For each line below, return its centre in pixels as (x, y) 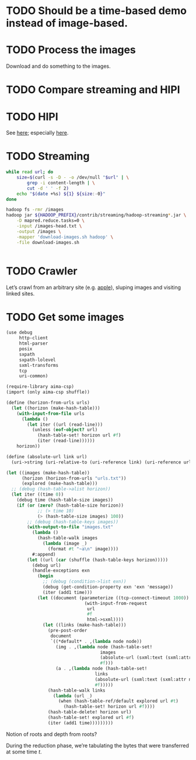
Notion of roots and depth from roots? (52, 734)
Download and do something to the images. (58, 66)
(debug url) (46, 565)
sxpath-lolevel (38, 360)
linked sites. (20, 293)
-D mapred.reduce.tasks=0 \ (50, 221)
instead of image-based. (67, 23)
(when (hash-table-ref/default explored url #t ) (118, 701)
